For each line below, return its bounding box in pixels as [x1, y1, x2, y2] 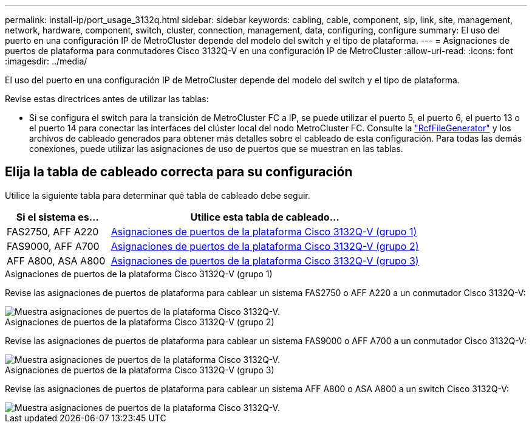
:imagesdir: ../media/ [5, 56, 87, 66]
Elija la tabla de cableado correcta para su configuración [5, 164, 353, 180]
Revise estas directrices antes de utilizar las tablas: [5, 94, 209, 104]
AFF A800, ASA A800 [7, 254, 106, 267]
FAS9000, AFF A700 [7, 240, 100, 252]
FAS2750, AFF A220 [7, 225, 99, 238]
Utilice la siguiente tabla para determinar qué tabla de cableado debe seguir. [5, 190, 310, 201]
